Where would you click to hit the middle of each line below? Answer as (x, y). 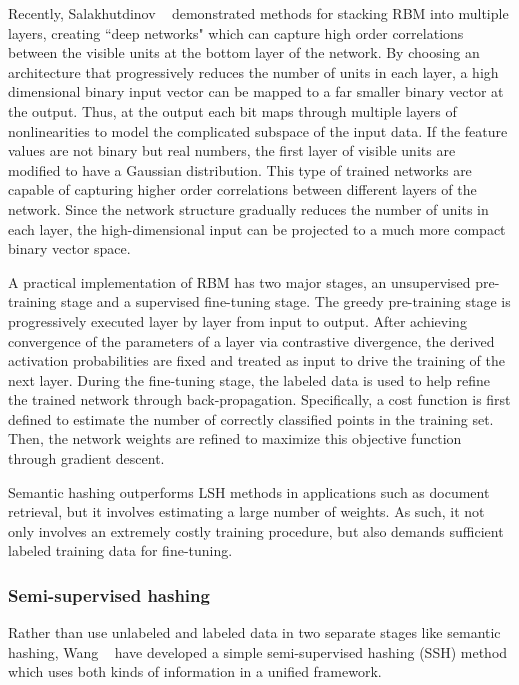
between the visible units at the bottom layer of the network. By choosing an (244, 52)
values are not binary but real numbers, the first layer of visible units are (232, 150)
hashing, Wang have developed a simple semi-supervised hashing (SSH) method (258, 651)
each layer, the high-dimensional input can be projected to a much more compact (257, 228)
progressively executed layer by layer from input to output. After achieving (237, 320)
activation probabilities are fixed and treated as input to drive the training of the (257, 360)
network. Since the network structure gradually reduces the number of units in (248, 208)
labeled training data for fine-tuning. (120, 550)
